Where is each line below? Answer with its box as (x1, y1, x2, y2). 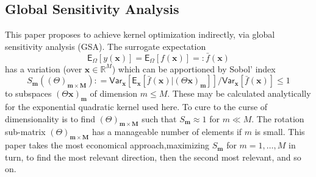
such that (142, 112, 177, 125)
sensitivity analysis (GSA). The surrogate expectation (5, 40, 206, 52)
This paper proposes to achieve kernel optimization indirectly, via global (5, 28, 275, 41)
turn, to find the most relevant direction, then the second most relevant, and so (5, 150, 301, 163)
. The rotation (251, 112, 304, 125)
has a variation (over (5, 62, 82, 75)
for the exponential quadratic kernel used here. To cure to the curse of (5, 100, 268, 113)
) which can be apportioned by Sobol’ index (112, 62, 276, 75)
